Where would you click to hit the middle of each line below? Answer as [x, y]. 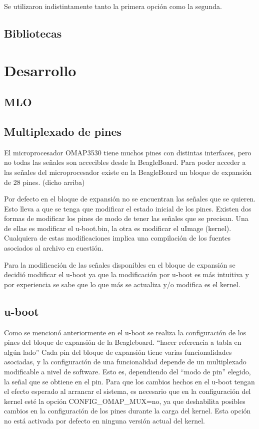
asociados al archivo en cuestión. [54, 248]
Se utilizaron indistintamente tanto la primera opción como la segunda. [113, 6]
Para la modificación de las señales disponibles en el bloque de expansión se [120, 264]
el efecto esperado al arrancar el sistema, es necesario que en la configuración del [127, 391]
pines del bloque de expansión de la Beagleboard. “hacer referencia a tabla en [123, 342]
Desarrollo [40, 70]
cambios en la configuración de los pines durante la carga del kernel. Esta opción [127, 411]
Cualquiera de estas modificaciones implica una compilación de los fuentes [117, 238]
